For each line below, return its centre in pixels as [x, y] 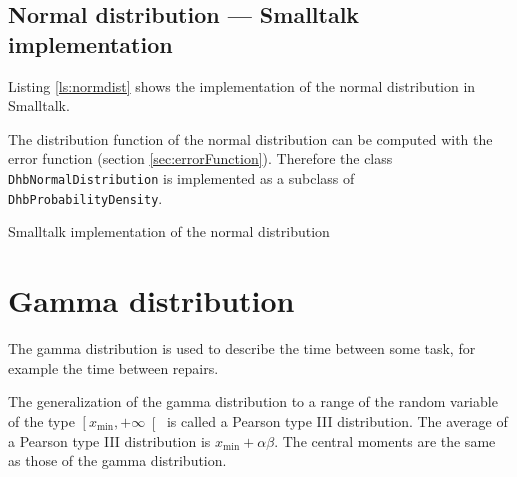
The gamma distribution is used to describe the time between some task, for [242, 348]
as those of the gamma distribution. [117, 460]
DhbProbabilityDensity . [85, 197]
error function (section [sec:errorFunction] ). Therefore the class [200, 158]
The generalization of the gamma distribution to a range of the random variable [253, 401]
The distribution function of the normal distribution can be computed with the [250, 138]
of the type [41, 420]
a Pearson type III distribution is [109, 440]
